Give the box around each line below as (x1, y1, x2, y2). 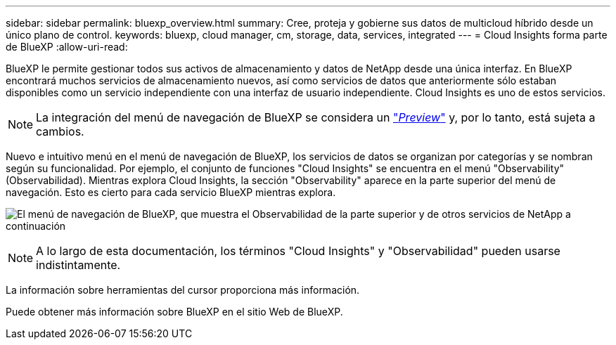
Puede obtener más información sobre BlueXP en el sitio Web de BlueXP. (6, 306, 343, 318)
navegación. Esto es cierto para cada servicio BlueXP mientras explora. (6, 186, 336, 198)
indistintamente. (36, 258, 121, 272)
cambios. (36, 124, 84, 138)
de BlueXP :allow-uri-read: (6, 41, 128, 53)
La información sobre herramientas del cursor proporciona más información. (6, 284, 360, 296)
